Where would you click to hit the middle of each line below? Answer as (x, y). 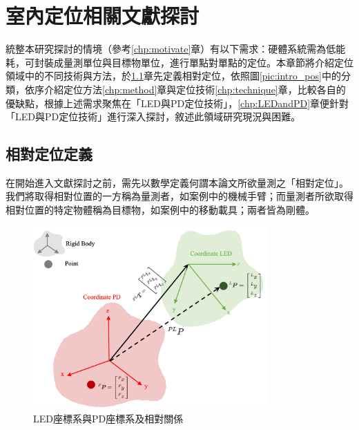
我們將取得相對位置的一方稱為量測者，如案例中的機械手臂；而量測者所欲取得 (179, 196)
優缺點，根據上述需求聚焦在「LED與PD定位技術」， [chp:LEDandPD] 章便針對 (177, 103)
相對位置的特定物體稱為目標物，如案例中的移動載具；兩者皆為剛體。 (160, 210)
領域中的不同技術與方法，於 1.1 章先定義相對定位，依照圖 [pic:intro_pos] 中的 (173, 76)
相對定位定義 (49, 154)
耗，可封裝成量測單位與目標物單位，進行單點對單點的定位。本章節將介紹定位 (179, 62)
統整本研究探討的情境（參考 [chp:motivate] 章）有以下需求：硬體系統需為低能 (176, 49)
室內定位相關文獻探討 (103, 16)
